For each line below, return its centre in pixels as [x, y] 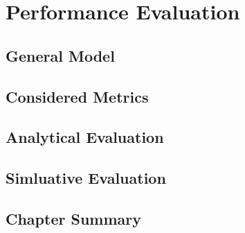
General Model [60, 55]
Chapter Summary [73, 218]
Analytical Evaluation [85, 137]
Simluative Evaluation [86, 178]
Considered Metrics [77, 96]
